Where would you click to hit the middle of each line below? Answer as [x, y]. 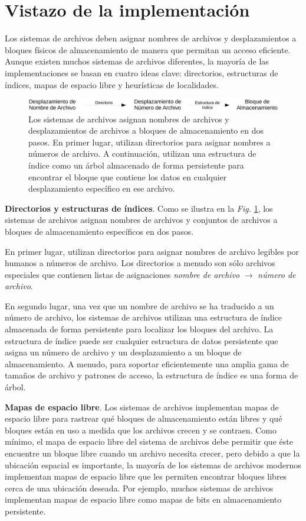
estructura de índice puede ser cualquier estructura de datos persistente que [142, 340]
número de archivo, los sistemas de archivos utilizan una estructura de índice [144, 317]
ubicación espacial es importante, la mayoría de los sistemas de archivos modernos [153, 465]
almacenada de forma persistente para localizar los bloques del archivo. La [139, 329]
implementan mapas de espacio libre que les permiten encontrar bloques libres [146, 476]
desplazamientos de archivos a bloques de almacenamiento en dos [146, 130]
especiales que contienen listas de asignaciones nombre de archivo [122, 274]
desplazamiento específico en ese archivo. [102, 188]
